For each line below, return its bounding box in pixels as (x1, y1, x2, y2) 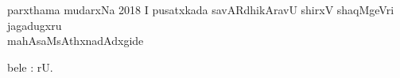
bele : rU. (7, 58, 53, 75)
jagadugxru (7, 17, 62, 33)
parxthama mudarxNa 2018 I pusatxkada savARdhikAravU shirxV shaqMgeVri (7, 2, 394, 17)
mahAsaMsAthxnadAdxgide (7, 32, 144, 49)
